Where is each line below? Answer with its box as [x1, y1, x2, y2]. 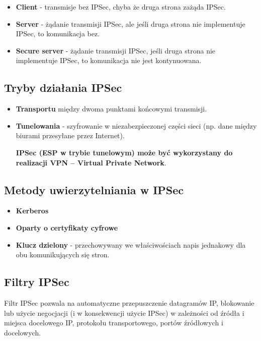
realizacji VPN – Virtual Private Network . [16, 157, 166, 167]
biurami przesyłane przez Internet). [16, 130, 125, 141]
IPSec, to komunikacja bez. [16, 28, 100, 39]
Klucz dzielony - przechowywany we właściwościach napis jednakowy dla [16, 239, 246, 250]
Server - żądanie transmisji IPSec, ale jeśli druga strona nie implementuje [16, 18, 245, 29]
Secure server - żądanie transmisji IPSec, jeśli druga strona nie [16, 45, 216, 55]
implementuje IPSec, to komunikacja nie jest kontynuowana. [16, 55, 202, 66]
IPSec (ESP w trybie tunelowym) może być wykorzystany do [16, 147, 233, 157]
